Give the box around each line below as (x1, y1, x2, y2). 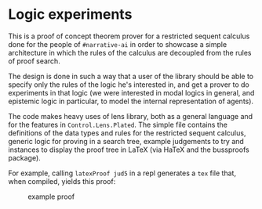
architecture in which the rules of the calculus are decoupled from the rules (8, 48, 252, 57)
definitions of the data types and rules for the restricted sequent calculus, (8, 128, 246, 138)
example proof (27, 192, 75, 201)
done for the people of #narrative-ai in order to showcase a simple (8, 39, 227, 49)
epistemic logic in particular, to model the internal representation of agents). (8, 96, 253, 106)
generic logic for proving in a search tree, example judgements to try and (8, 136, 245, 146)
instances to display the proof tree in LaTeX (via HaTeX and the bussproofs (8, 145, 249, 154)
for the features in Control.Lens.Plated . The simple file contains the (8, 120, 228, 129)
